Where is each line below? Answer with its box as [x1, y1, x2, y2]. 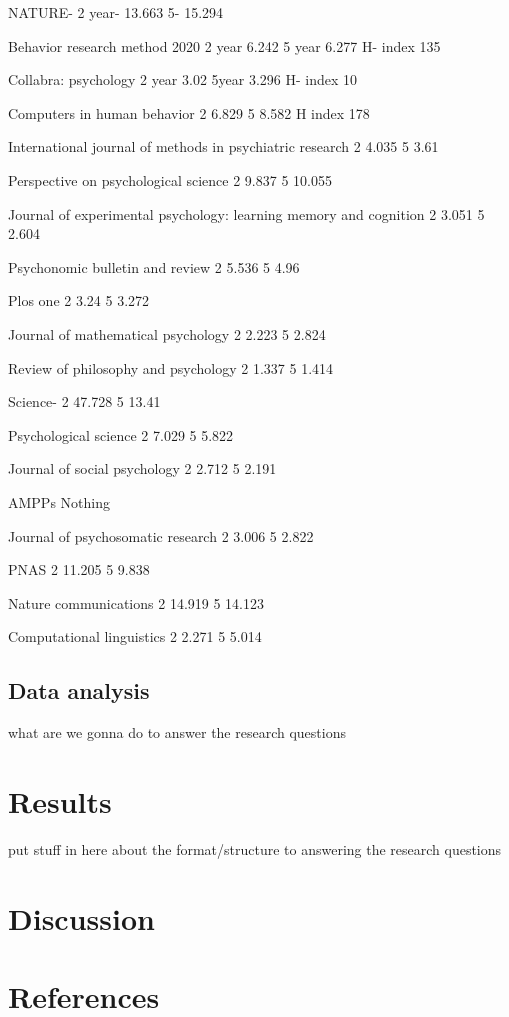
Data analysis [8, 675, 150, 706]
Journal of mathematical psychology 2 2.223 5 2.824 [8, 323, 326, 344]
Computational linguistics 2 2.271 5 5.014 [8, 626, 262, 647]
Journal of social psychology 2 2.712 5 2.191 [8, 458, 277, 479]
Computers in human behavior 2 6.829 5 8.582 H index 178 [8, 102, 370, 123]
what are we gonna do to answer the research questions [8, 722, 346, 743]
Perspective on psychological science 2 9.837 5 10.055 [8, 169, 332, 190]
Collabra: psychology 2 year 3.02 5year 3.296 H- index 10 [8, 69, 358, 90]
